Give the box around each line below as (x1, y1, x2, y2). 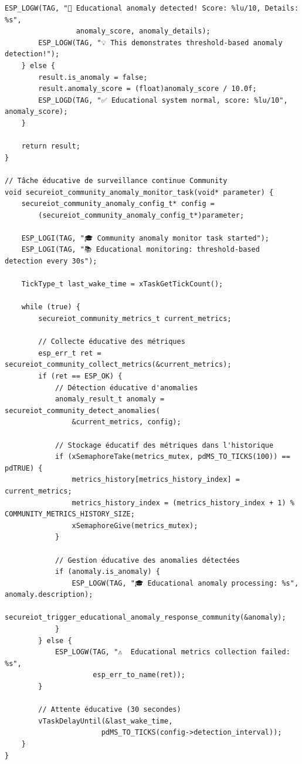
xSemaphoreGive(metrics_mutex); (72, 521, 198, 530)
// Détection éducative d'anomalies (55, 383, 198, 392)
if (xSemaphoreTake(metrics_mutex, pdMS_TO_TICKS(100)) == (55, 452, 290, 461)
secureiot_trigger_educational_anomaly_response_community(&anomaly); (5, 613, 286, 622)
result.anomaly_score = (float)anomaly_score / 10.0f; (38, 84, 257, 93)
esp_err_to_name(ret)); (93, 671, 185, 680)
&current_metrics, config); (72, 418, 181, 427)
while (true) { (21, 303, 80, 312)
